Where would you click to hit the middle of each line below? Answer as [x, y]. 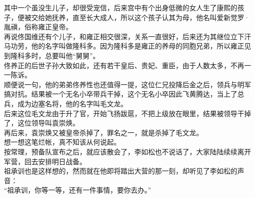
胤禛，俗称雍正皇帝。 [38, 27]
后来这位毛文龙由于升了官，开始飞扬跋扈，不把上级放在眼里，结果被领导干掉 [127, 113]
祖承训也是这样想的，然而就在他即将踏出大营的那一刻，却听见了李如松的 [121, 171]
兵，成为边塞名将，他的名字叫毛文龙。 [66, 103]
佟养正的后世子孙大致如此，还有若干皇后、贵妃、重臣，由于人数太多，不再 [124, 65]
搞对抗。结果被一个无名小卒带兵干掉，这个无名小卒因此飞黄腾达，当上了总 [124, 94]
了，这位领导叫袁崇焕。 [42, 123]
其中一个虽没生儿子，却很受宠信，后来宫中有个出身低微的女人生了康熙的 [121, 7]
